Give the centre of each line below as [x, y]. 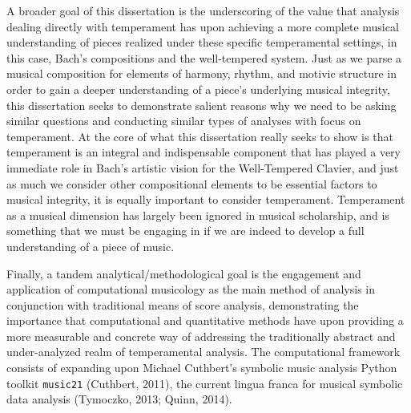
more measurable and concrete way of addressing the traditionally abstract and [201, 336]
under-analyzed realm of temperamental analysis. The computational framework [203, 352]
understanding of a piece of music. [91, 246]
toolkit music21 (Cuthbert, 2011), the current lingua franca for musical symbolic [205, 383]
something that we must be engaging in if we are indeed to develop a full [185, 231]
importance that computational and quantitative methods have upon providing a [205, 320]
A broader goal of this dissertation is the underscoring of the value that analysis [203, 10]
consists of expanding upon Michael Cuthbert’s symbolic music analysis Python [202, 368]
